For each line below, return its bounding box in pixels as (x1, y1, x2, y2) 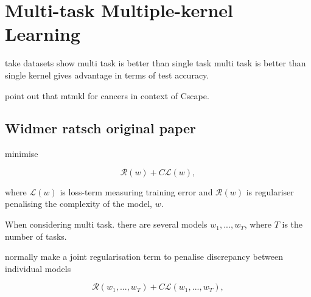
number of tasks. (5, 229, 67, 242)
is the (282, 218, 303, 231)
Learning (5, 21, 80, 46)
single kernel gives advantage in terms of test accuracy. (5, 68, 209, 81)
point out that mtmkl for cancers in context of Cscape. (5, 89, 209, 102)
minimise (5, 147, 38, 160)
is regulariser (246, 185, 294, 198)
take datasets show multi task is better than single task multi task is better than (5, 57, 306, 69)
